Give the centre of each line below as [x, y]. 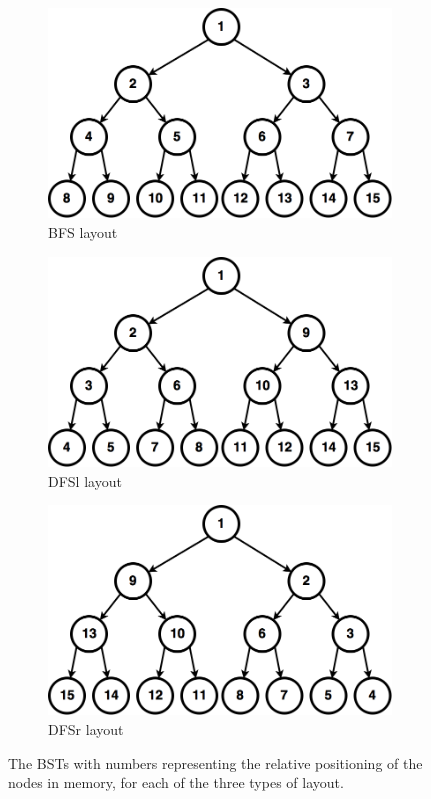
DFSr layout [86, 729]
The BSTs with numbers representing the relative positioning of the [215, 762]
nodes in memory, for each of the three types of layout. [176, 782]
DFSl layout [85, 480]
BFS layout [83, 231]
